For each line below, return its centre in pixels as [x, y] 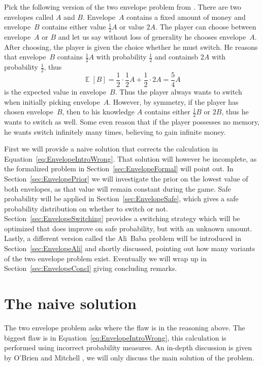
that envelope [25, 57]
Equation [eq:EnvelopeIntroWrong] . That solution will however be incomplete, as [130, 158]
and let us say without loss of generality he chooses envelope [152, 37]
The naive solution [70, 303]
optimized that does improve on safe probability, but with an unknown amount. [128, 228]
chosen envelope [29, 112]
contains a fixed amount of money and [186, 17]
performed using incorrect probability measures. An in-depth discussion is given [128, 347]
